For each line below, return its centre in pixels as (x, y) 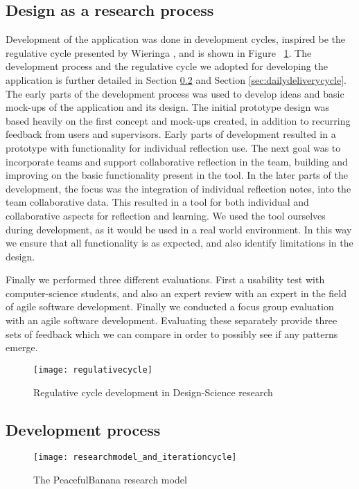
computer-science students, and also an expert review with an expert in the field (176, 293)
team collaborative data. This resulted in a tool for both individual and (157, 202)
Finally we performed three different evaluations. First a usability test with (165, 279)
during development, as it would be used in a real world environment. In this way (179, 229)
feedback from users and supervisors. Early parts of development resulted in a (171, 134)
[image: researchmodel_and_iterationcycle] (135, 457)
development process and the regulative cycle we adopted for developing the (167, 66)
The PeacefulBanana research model (110, 479)
